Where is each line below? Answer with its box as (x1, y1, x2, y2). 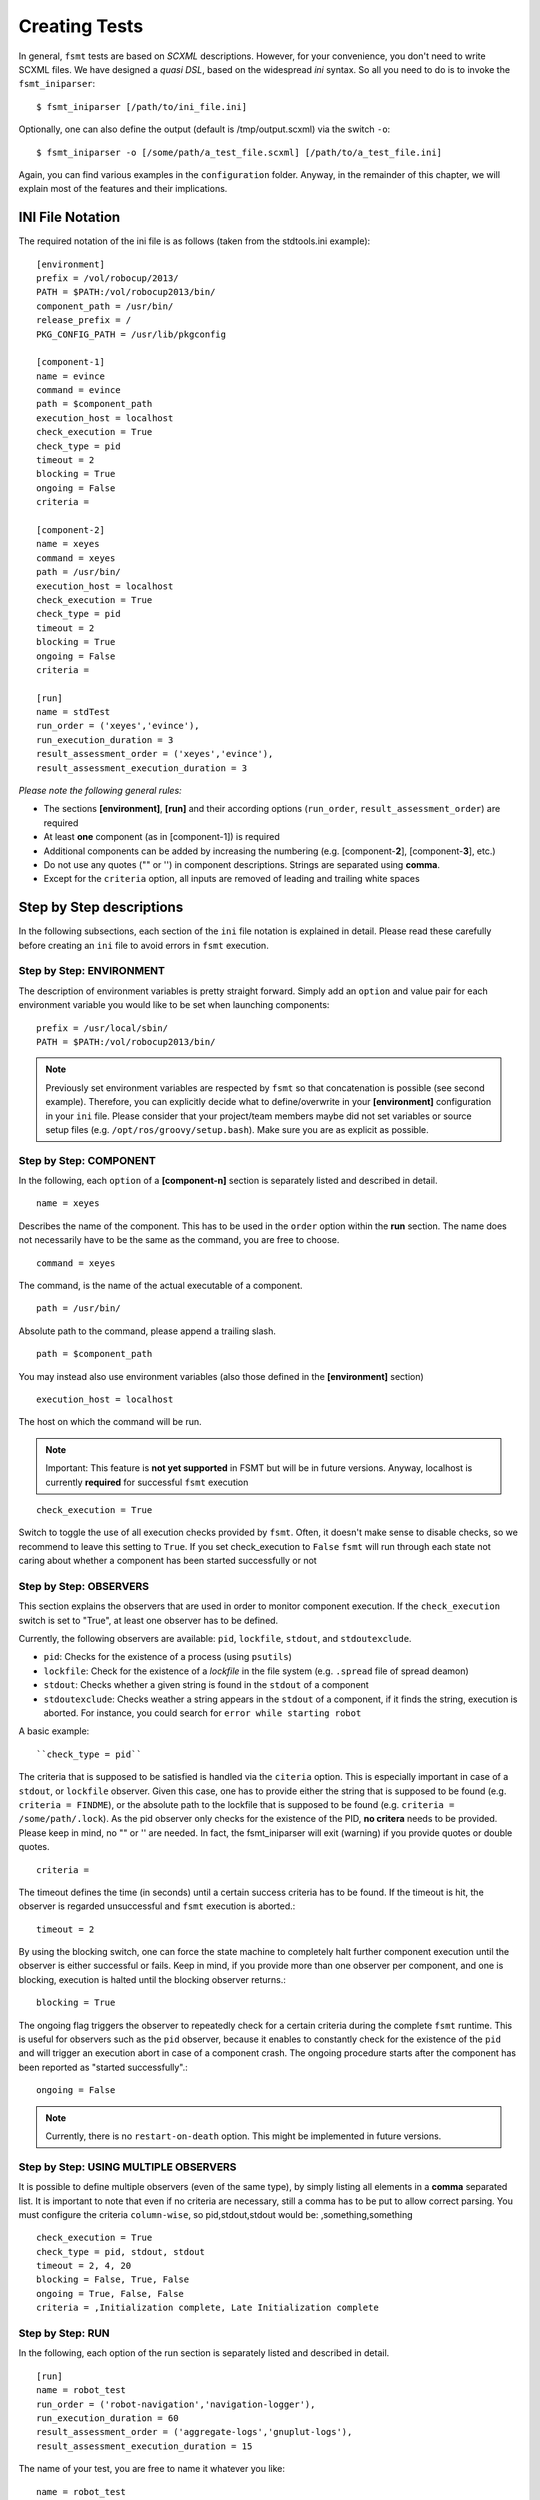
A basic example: (18, 1725, 90, 1737)
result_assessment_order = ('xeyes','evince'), (36, 748, 274, 760)
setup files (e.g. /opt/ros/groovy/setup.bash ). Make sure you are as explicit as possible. (45, 1123, 429, 1135)
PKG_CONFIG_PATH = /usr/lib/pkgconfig (36, 328, 227, 340)
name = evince (36, 370, 105, 382)
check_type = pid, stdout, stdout (36, 2246, 205, 2257)
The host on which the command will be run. (18, 1416, 202, 1428)
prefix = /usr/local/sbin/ (36, 1022, 169, 1034)
